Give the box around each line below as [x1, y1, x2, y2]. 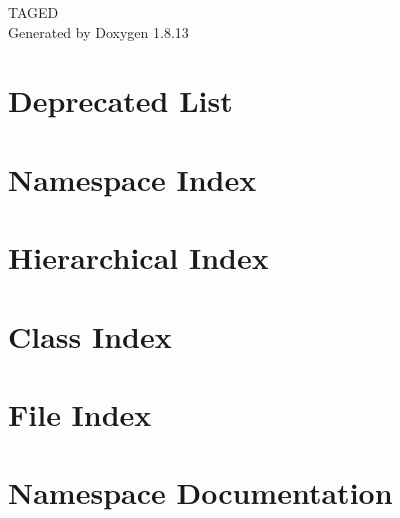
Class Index [8, 315, 172, 356]
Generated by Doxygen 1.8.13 [8, 21, 189, 42]
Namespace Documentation [8, 472, 393, 513]
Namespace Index [8, 158, 257, 199]
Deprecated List [8, 80, 233, 121]
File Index [8, 393, 152, 434]
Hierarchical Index [8, 237, 269, 278]
